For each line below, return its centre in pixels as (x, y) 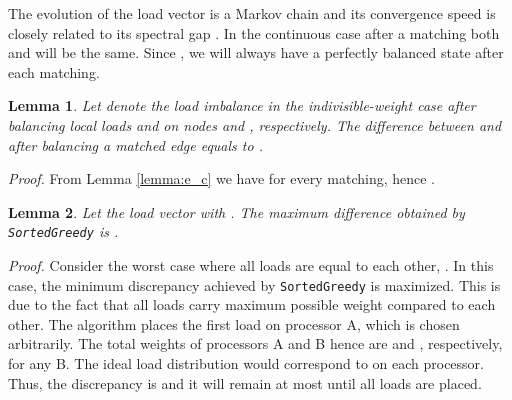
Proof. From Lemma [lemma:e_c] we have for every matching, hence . (221, 178)
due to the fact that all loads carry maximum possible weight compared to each (252, 304)
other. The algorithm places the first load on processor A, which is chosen (234, 323)
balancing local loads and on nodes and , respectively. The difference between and (255, 124)
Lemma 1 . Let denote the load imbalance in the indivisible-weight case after (242, 105)
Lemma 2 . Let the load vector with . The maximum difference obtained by (236, 211)
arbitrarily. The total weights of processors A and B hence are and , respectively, (255, 343)
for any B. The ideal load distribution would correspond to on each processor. (246, 363)
